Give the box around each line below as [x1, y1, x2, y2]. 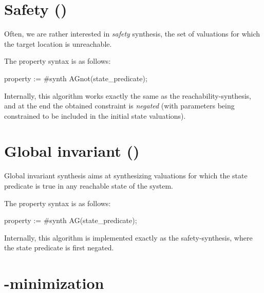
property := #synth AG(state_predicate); [4, 215, 137, 226]
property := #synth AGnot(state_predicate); [4, 72, 147, 83]
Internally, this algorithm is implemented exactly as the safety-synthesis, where [4, 232, 253, 243]
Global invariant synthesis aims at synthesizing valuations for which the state [4, 170, 248, 181]
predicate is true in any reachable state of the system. [4, 180, 173, 191]
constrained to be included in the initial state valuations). [4, 110, 186, 121]
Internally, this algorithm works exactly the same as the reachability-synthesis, [4, 90, 251, 101]
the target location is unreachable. [4, 38, 112, 49]
